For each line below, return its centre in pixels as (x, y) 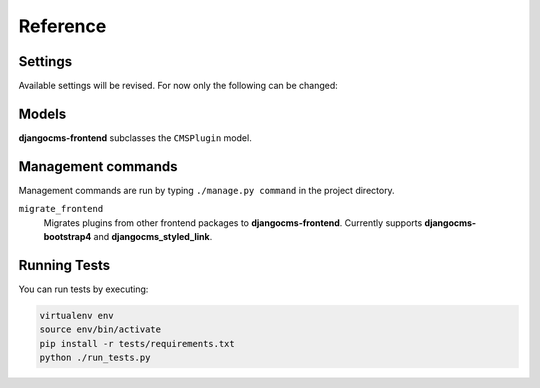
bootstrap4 (67, 237)
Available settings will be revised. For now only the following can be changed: (178, 86)
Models (42, 113)
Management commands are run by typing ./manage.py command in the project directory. (206, 190)
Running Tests (64, 265)
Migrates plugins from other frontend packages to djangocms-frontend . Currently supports (233, 222)
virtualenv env (76, 315)
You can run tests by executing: (83, 289)
